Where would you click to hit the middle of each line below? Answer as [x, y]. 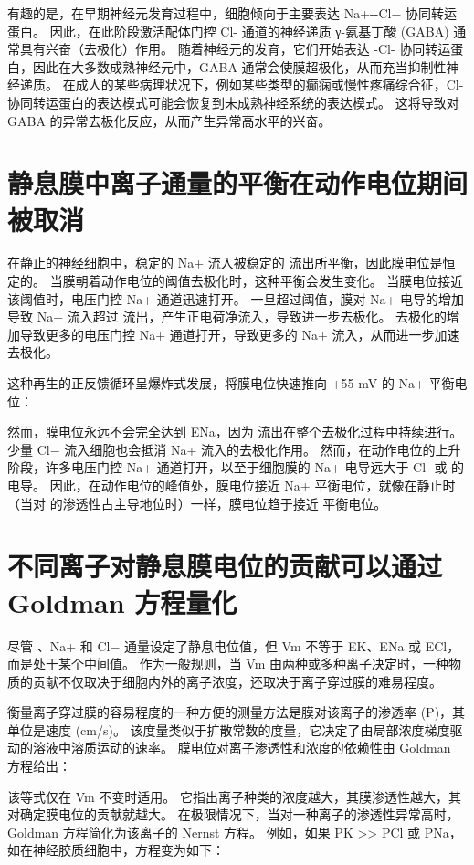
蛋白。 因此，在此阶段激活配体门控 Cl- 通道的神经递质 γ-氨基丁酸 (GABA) [228, 31]
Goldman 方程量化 [122, 601]
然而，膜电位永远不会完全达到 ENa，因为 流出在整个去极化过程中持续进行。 [235, 432]
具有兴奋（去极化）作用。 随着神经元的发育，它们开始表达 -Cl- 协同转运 [235, 49]
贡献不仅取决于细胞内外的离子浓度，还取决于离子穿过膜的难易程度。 [237, 681]
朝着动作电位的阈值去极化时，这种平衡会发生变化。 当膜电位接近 [269, 281]
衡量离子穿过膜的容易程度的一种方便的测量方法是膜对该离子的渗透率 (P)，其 [237, 712]
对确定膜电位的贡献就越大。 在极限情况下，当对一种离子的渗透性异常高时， [233, 814]
